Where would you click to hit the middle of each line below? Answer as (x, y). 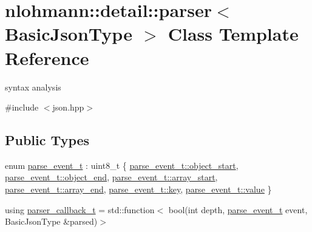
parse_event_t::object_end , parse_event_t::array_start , (111, 177)
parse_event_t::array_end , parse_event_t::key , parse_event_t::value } (138, 189)
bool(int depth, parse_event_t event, (238, 209)
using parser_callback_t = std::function (80, 209)
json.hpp (68, 107)
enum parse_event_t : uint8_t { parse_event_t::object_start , (122, 165)
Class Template (233, 34)
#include (22, 107)
